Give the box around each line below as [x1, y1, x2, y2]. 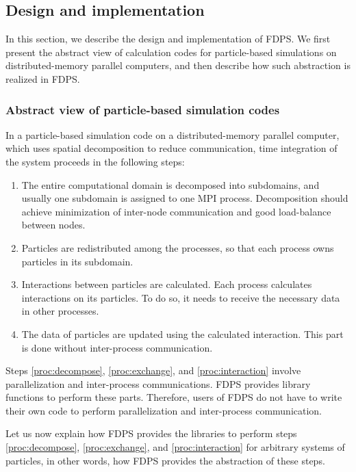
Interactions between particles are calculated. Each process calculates [21, 277, 312, 291]
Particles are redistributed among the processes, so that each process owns [21, 240, 334, 254]
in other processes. [21, 304, 99, 318]
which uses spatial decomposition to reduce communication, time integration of [5, 141, 338, 155]
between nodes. [21, 218, 86, 232]
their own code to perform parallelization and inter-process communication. [5, 403, 322, 417]
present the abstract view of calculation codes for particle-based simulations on [5, 44, 337, 59]
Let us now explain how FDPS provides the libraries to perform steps [5, 426, 297, 441]
